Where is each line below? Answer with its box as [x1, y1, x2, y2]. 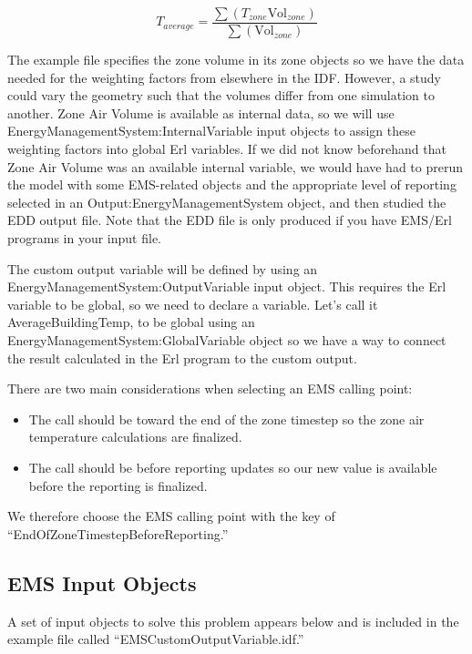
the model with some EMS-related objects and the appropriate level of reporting [7, 175, 457, 194]
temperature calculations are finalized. [28, 427, 242, 446]
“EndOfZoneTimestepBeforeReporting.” [7, 524, 229, 543]
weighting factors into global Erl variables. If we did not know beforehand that [7, 139, 446, 158]
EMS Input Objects [7, 568, 197, 597]
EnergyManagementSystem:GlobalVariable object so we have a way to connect [7, 330, 446, 349]
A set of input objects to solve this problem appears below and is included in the [7, 611, 459, 630]
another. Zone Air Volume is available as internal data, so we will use [7, 103, 395, 122]
